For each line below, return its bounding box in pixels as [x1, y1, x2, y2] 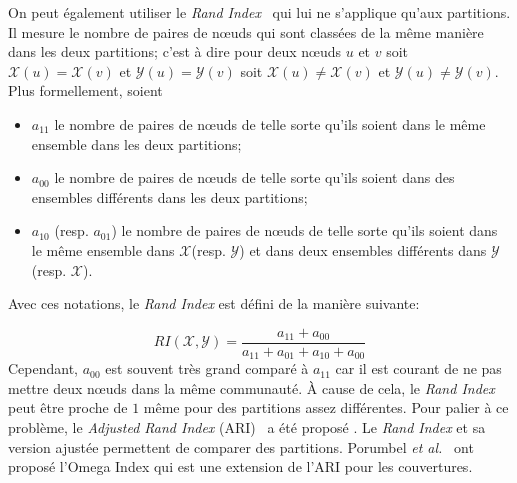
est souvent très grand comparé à [105, 358, 309, 379]
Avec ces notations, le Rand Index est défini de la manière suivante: [8, 293, 420, 314]
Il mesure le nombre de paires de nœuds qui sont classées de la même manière [8, 21, 484, 42]
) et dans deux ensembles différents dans [239, 239, 487, 260]
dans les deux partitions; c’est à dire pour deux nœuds [8, 41, 342, 62]
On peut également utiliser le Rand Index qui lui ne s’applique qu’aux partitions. [8, 2, 511, 22]
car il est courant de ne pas [335, 358, 502, 379]
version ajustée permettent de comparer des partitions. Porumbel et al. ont [8, 436, 474, 457]
